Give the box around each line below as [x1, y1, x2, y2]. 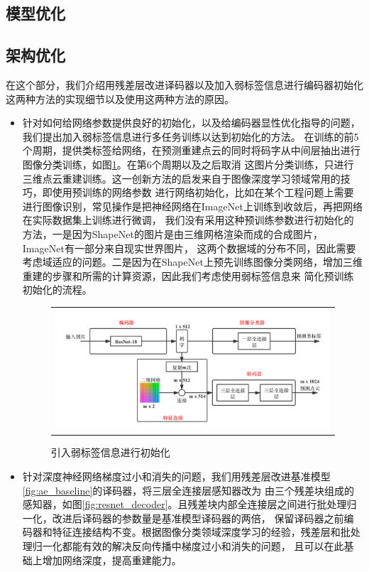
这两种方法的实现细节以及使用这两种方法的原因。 [6, 91, 234, 106]
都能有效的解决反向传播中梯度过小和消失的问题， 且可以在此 [62, 539, 344, 553]
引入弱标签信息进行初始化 [50, 445, 170, 460]
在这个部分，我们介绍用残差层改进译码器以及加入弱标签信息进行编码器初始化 [6, 77, 363, 92]
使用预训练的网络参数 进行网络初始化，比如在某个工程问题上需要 [52, 185, 354, 200]
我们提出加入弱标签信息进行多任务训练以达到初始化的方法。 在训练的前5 [22, 129, 359, 144]
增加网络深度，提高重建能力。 [42, 552, 182, 567]
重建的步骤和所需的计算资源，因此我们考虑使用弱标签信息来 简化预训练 [22, 268, 354, 283]
